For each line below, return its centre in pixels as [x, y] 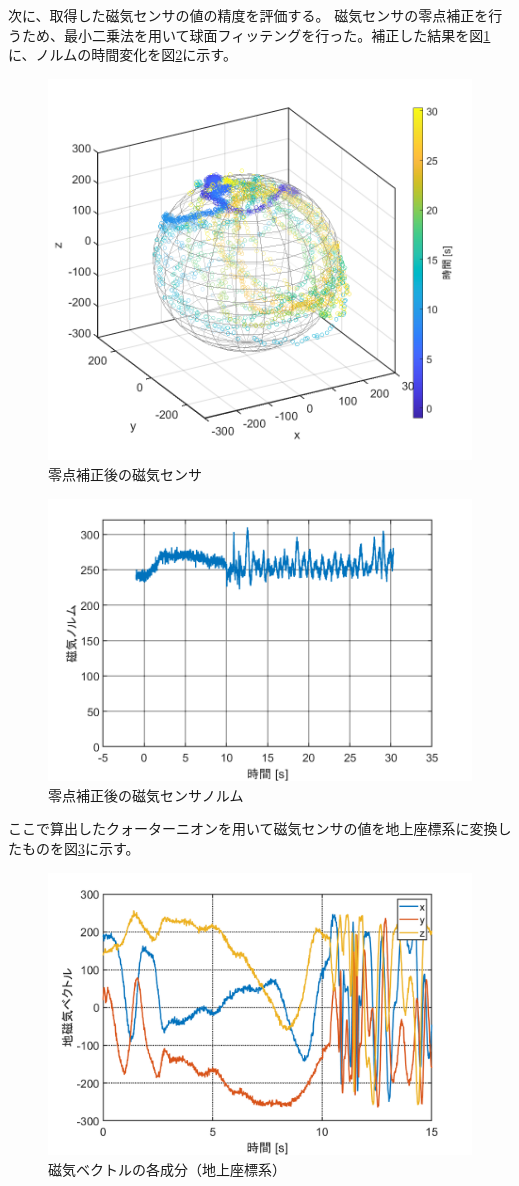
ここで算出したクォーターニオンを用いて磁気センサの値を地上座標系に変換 [253, 828]
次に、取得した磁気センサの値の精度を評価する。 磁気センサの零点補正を [248, 15]
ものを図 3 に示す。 [80, 848]
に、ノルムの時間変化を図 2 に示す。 [122, 54]
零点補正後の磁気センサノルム [146, 794]
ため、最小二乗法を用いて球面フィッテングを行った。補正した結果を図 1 [256, 34]
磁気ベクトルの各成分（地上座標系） [167, 1168]
